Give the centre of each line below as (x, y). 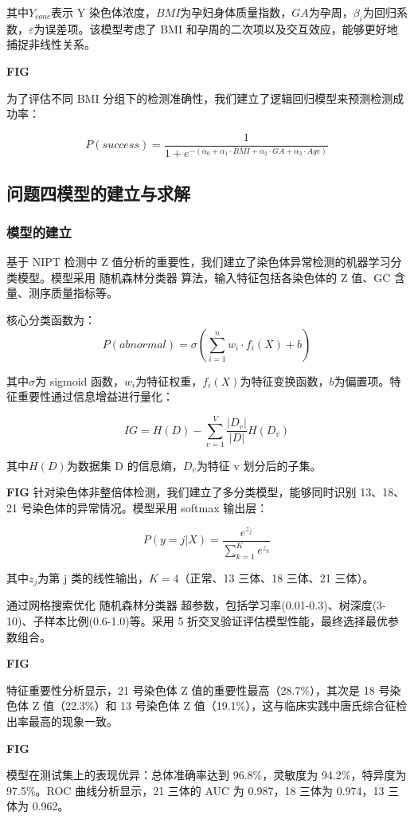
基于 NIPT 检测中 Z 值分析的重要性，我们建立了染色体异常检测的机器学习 (199, 262)
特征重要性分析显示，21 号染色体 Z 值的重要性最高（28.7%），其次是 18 (191, 690)
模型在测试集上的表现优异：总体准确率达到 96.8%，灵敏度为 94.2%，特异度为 (207, 775)
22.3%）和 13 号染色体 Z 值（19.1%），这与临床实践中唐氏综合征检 (236, 705)
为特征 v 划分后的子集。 (259, 465)
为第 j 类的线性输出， (93, 577)
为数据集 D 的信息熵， (125, 465)
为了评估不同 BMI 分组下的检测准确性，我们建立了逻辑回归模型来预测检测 (200, 98)
